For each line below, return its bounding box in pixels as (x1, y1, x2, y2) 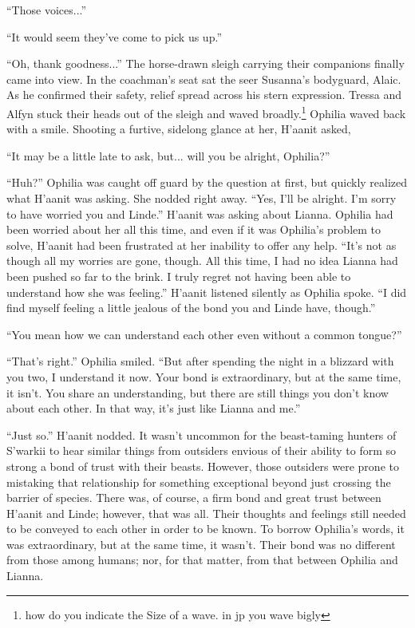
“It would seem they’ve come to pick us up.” (6, 28, 222, 45)
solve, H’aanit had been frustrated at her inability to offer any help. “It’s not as (6, 236, 397, 253)
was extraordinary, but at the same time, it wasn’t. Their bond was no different (6, 535, 396, 552)
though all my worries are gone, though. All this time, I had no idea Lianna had (6, 252, 398, 269)
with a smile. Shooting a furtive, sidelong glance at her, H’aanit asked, (6, 120, 351, 137)
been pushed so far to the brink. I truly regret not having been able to (6, 267, 351, 284)
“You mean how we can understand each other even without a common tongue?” (6, 326, 402, 342)
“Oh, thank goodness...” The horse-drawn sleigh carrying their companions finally (6, 55, 405, 72)
